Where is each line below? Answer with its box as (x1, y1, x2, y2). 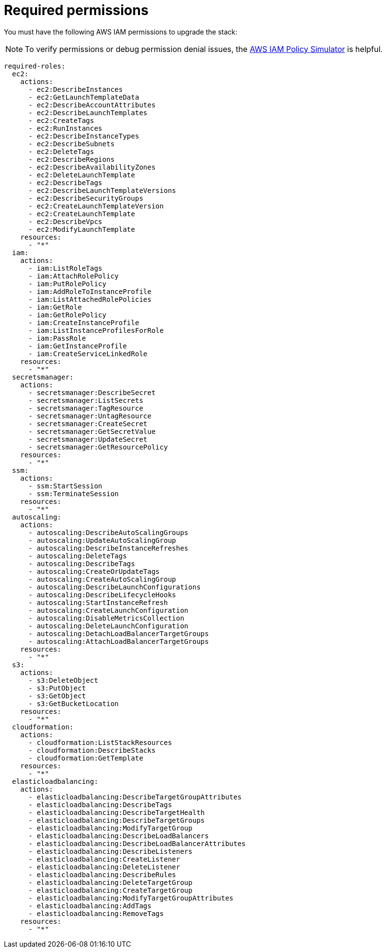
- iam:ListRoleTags (28, 264, 103, 272)
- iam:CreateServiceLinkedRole (28, 349, 148, 358)
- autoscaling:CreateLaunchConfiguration (28, 606, 189, 614)
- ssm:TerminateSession (28, 489, 119, 498)
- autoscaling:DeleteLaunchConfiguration (28, 622, 189, 630)
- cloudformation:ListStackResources (28, 738, 172, 746)
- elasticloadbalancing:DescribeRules (28, 870, 176, 879)
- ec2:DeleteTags (28, 147, 94, 156)
